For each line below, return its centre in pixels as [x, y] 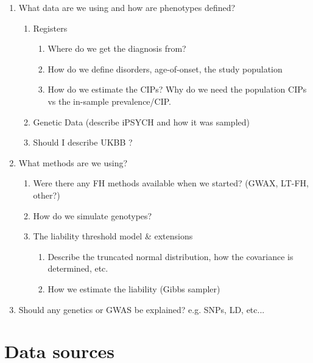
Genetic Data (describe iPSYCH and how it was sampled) [141, 122]
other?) [47, 195]
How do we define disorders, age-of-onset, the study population [165, 69]
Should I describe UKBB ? [83, 142]
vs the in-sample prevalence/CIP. [109, 101]
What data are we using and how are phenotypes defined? [127, 7]
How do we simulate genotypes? [93, 215]
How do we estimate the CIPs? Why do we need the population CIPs [177, 89]
